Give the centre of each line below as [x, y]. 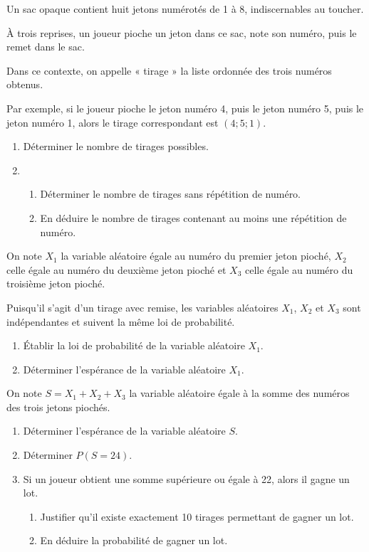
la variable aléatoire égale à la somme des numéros [239, 393]
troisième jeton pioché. [56, 283]
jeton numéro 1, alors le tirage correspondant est [113, 122]
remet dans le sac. [46, 47]
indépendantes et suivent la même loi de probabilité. [121, 321]
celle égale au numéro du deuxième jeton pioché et [116, 269]
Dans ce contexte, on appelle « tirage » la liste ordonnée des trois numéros [169, 70]
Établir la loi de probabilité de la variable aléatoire [134, 345]
